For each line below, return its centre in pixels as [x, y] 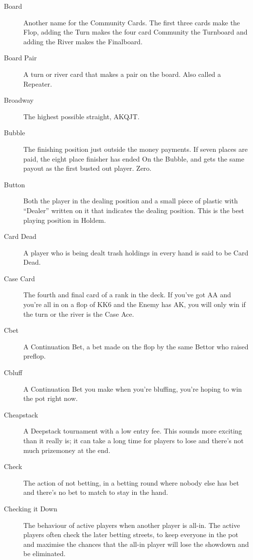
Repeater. [38, 83]
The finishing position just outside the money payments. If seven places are [136, 149]
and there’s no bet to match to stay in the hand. [96, 492]
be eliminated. [45, 553]
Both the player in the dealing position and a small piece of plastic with [131, 201]
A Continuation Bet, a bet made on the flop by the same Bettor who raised [136, 346]
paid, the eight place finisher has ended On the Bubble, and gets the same [134, 158]
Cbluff [13, 372]
